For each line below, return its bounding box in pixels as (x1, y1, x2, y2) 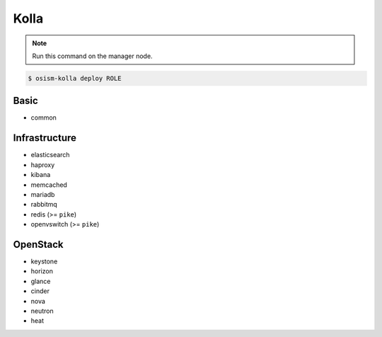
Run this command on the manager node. (32, 52, 153, 60)
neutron (30, 307, 54, 315)
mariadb (30, 190, 55, 198)
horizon (30, 267, 53, 275)
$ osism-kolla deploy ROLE (28, 74, 122, 82)
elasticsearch (30, 151, 70, 159)
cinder (30, 287, 50, 295)
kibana (30, 171, 51, 179)
